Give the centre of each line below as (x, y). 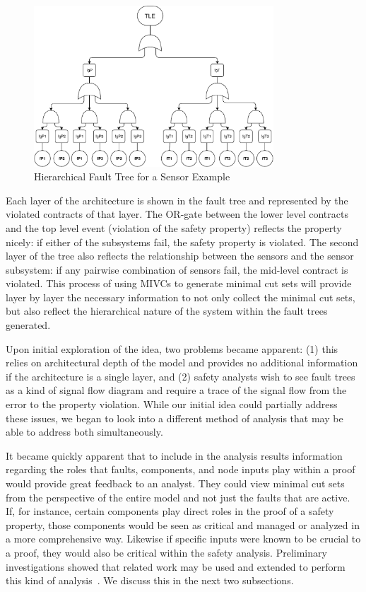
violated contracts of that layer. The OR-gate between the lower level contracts (177, 214)
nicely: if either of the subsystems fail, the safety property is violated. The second (182, 242)
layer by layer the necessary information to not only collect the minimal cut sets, (181, 297)
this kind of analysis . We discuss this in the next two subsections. (150, 580)
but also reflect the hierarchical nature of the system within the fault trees (167, 311)
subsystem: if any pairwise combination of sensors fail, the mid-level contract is (177, 269)
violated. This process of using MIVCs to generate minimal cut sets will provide (179, 283)
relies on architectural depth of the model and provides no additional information (182, 362)
